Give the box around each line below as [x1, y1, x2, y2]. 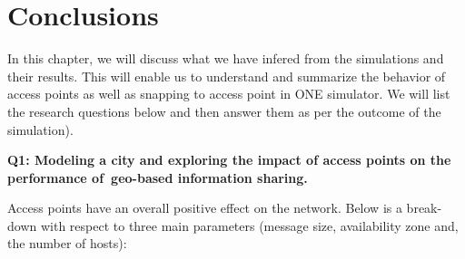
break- [406, 198, 442, 217]
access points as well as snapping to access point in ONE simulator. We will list [7, 84, 450, 103]
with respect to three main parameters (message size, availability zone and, [40, 216, 459, 235]
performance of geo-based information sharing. [7, 168, 308, 187]
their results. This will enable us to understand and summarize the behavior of [7, 66, 446, 85]
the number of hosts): [7, 234, 127, 253]
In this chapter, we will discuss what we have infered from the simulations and [7, 49, 444, 68]
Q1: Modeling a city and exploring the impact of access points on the [7, 150, 451, 169]
